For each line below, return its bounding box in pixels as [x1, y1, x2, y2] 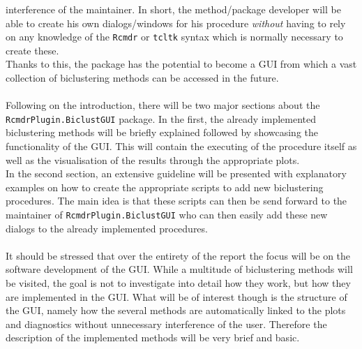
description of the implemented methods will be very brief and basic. [6, 330, 300, 345]
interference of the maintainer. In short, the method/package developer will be [6, 2, 341, 16]
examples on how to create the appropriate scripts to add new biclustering [6, 179, 324, 194]
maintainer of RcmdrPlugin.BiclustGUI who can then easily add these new [6, 207, 328, 222]
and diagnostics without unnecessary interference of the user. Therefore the [6, 316, 327, 331]
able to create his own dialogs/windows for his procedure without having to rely [6, 15, 346, 30]
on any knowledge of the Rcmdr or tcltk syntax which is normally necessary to [6, 29, 343, 44]
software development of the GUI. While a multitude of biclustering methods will [6, 262, 353, 276]
